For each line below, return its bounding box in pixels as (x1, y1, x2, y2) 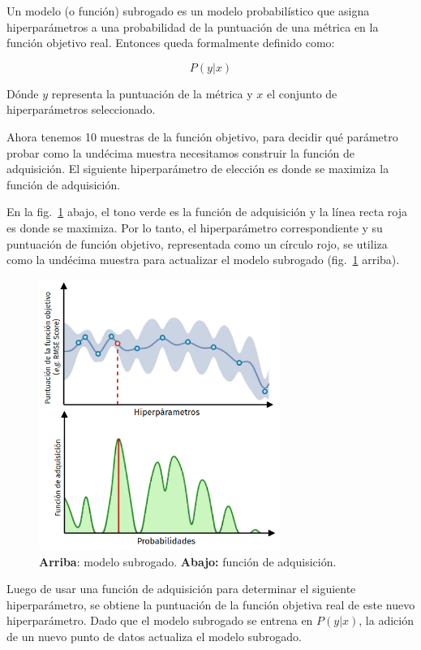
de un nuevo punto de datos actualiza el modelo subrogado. (6, 627, 302, 644)
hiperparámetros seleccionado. (6, 101, 156, 118)
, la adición (359, 612, 414, 629)
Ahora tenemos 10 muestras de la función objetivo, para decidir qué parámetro (6, 128, 398, 145)
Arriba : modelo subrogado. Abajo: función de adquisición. (39, 552, 337, 570)
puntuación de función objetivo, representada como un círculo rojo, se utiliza (6, 235, 388, 252)
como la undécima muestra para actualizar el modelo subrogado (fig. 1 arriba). (6, 251, 400, 268)
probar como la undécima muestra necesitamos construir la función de (6, 144, 355, 161)
